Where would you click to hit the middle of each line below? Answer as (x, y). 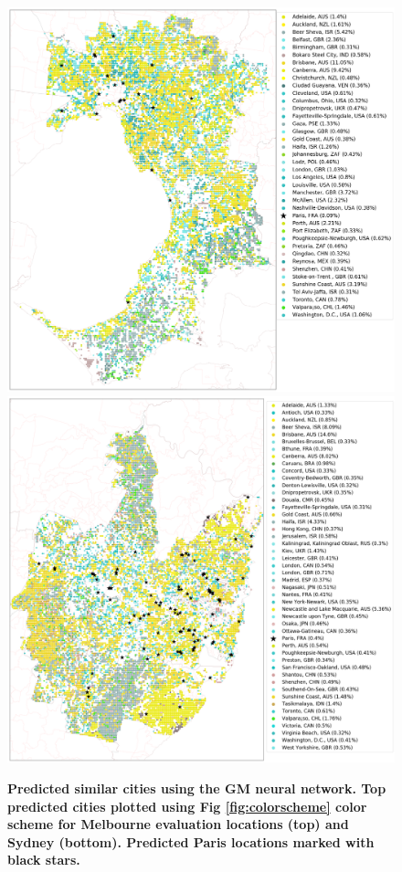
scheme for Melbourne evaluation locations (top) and (178, 824)
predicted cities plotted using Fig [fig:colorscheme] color (187, 806)
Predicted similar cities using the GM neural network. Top (197, 788)
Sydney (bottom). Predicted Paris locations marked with (191, 841)
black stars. (44, 860)
